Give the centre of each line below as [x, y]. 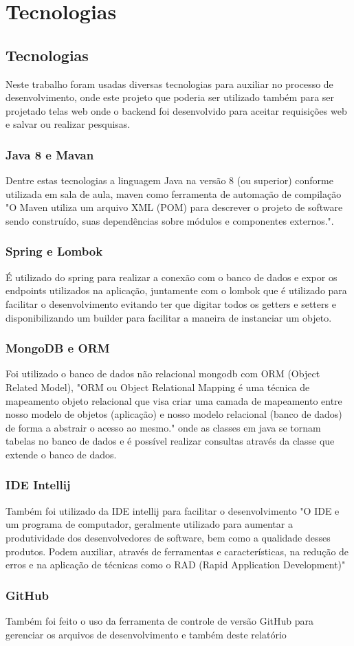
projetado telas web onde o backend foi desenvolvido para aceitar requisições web [176, 110]
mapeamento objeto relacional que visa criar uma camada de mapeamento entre [174, 400]
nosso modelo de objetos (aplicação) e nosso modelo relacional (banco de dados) [174, 414]
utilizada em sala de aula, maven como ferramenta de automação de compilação [174, 193]
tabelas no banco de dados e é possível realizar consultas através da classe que [170, 441]
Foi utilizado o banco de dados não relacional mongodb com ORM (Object [163, 374]
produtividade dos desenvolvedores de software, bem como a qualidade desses [168, 537]
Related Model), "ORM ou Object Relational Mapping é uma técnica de [158, 387]
